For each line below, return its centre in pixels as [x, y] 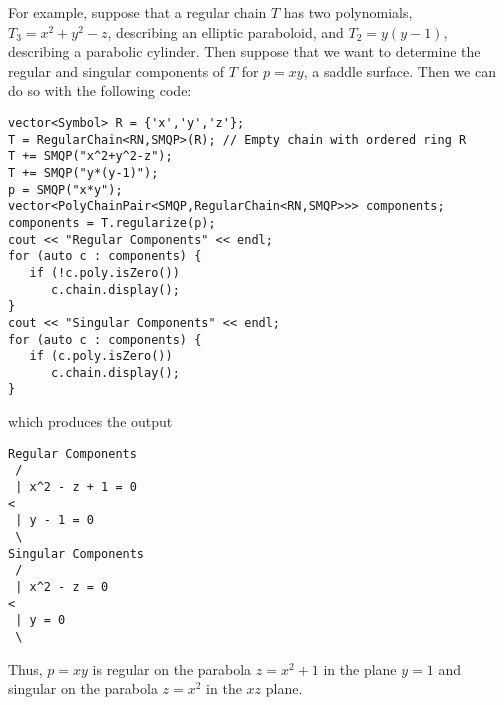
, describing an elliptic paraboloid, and [225, 31]
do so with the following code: [100, 90]
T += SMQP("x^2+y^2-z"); [90, 156]
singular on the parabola [83, 688]
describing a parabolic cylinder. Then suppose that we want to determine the [244, 51]
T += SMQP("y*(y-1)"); [83, 172]
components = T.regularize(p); [112, 222]
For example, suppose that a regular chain [137, 12]
